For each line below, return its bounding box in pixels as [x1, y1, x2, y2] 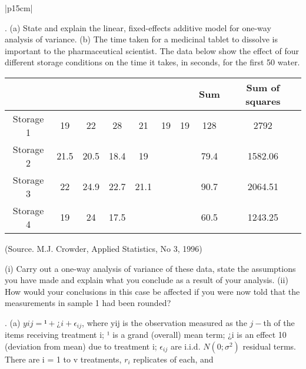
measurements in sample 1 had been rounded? [5, 297, 171, 309]
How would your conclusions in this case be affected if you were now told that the [5, 285, 300, 297]
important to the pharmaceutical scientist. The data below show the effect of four [5, 44, 300, 56]
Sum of [246, 80, 280, 94]
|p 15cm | [5, 2, 33, 14]
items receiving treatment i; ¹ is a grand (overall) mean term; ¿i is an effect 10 [5, 328, 287, 341]
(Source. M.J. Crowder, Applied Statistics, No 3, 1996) [5, 242, 202, 254]
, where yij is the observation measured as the [82, 316, 247, 328]
